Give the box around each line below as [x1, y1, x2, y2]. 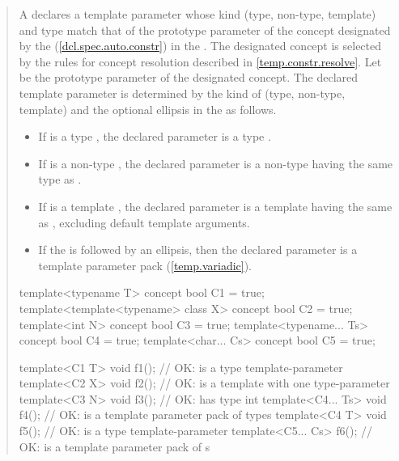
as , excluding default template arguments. [38, 214, 250, 230]
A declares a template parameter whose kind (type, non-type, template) [19, 6, 376, 22]
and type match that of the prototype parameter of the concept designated [19, 21, 391, 38]
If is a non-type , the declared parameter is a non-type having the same [38, 154, 393, 171]
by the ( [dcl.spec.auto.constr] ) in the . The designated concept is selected [19, 37, 382, 54]
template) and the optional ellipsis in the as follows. [19, 100, 277, 117]
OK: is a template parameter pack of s [19, 438, 210, 455]
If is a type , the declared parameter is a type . [38, 128, 271, 145]
